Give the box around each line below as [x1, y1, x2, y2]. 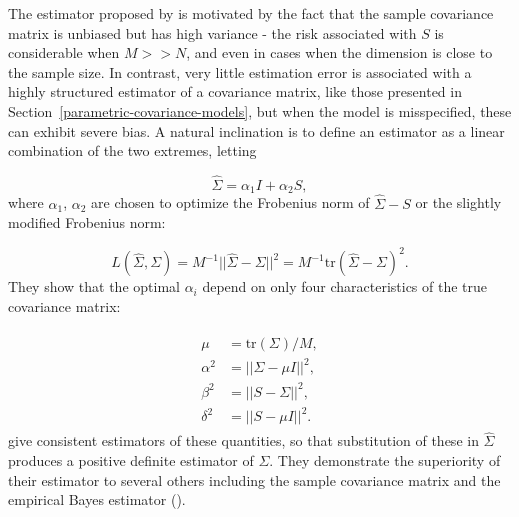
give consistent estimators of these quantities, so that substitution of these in [8, 430, 479, 451]
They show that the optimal [8, 276, 180, 297]
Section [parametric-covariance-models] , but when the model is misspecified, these [8, 100, 512, 121]
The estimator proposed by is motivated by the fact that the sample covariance [8, 3, 494, 23]
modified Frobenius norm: [8, 212, 166, 233]
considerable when [8, 42, 120, 63]
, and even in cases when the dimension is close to [186, 42, 493, 63]
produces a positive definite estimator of [8, 449, 254, 470]
